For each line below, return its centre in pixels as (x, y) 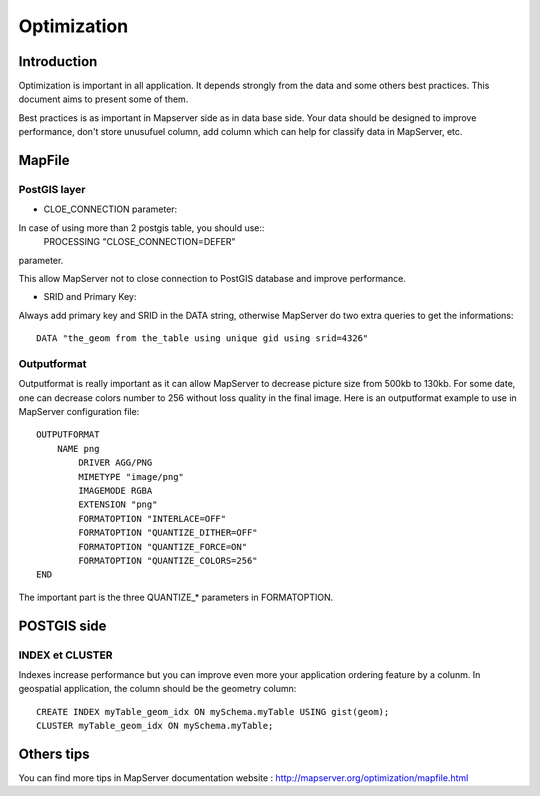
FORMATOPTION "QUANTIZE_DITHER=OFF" (168, 533)
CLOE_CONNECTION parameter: (110, 209)
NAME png (78, 448)
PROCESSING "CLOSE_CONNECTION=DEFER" (139, 242)
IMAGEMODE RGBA (115, 490)
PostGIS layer (52, 190)
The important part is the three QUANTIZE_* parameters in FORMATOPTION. (176, 597)
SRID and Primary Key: (90, 297)
